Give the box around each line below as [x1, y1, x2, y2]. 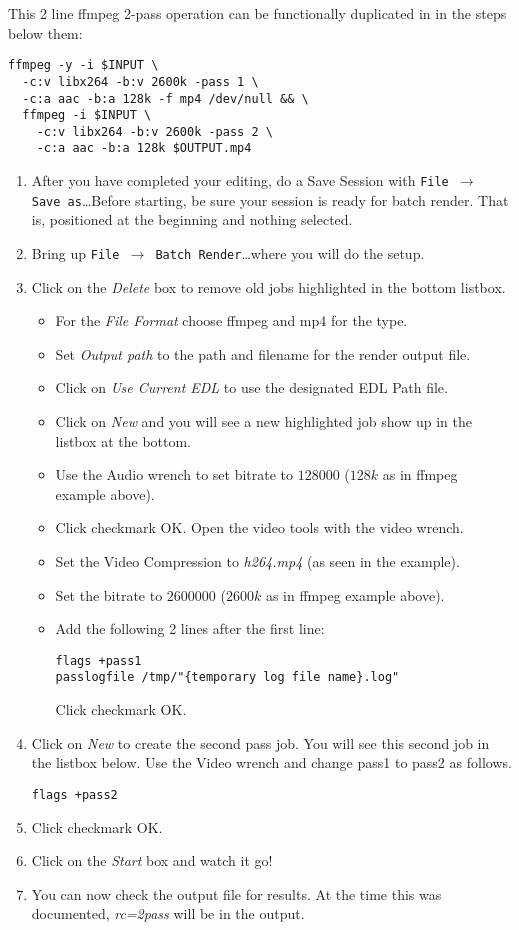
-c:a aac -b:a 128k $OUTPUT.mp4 [36, 141, 252, 156]
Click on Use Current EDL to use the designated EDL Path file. [55, 377, 448, 398]
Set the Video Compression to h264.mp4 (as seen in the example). [55, 551, 460, 572]
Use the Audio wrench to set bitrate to [55, 464, 294, 485]
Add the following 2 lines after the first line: [55, 618, 325, 639]
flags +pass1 [55, 653, 142, 668]
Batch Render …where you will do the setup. [155, 243, 425, 264]
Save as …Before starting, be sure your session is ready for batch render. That [31, 189, 509, 210]
